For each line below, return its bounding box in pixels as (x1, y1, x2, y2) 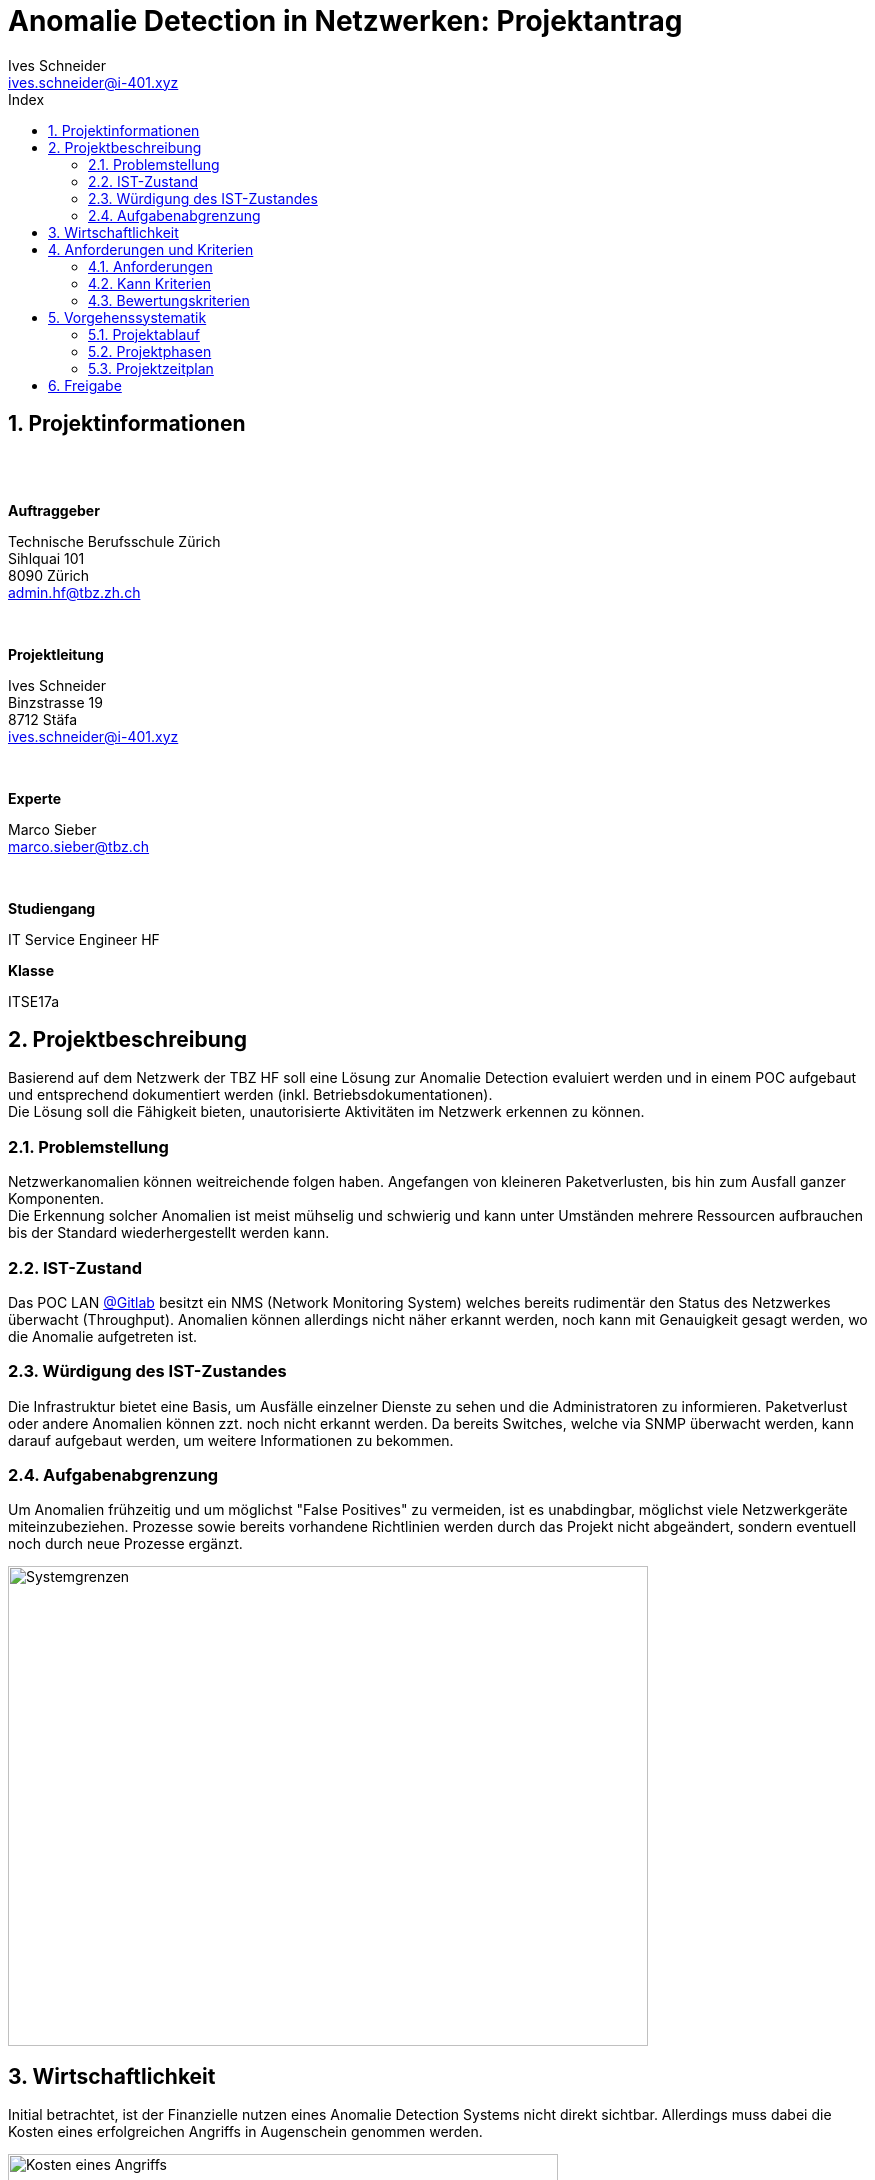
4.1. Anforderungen (88, 257, 213, 275)
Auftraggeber (8, 501, 100, 519)
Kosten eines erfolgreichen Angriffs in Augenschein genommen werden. (8, 2123, 483, 2141)
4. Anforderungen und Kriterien (48, 240, 254, 258)
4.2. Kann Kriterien (88, 274, 211, 292)
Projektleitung (8, 645, 104, 663)
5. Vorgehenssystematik (48, 308, 207, 326)
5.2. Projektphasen (88, 342, 212, 360)
